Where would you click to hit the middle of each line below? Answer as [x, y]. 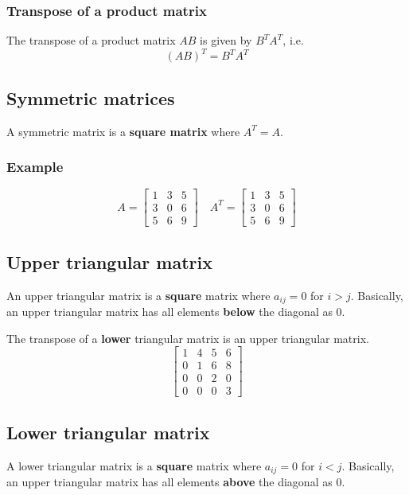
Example [35, 167]
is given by [226, 40]
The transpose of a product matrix [91, 40]
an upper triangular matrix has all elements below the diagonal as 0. [176, 312]
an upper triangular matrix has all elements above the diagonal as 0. [176, 482]
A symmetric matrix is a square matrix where [123, 131]
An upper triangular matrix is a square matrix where [138, 295]
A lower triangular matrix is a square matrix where [134, 465]
